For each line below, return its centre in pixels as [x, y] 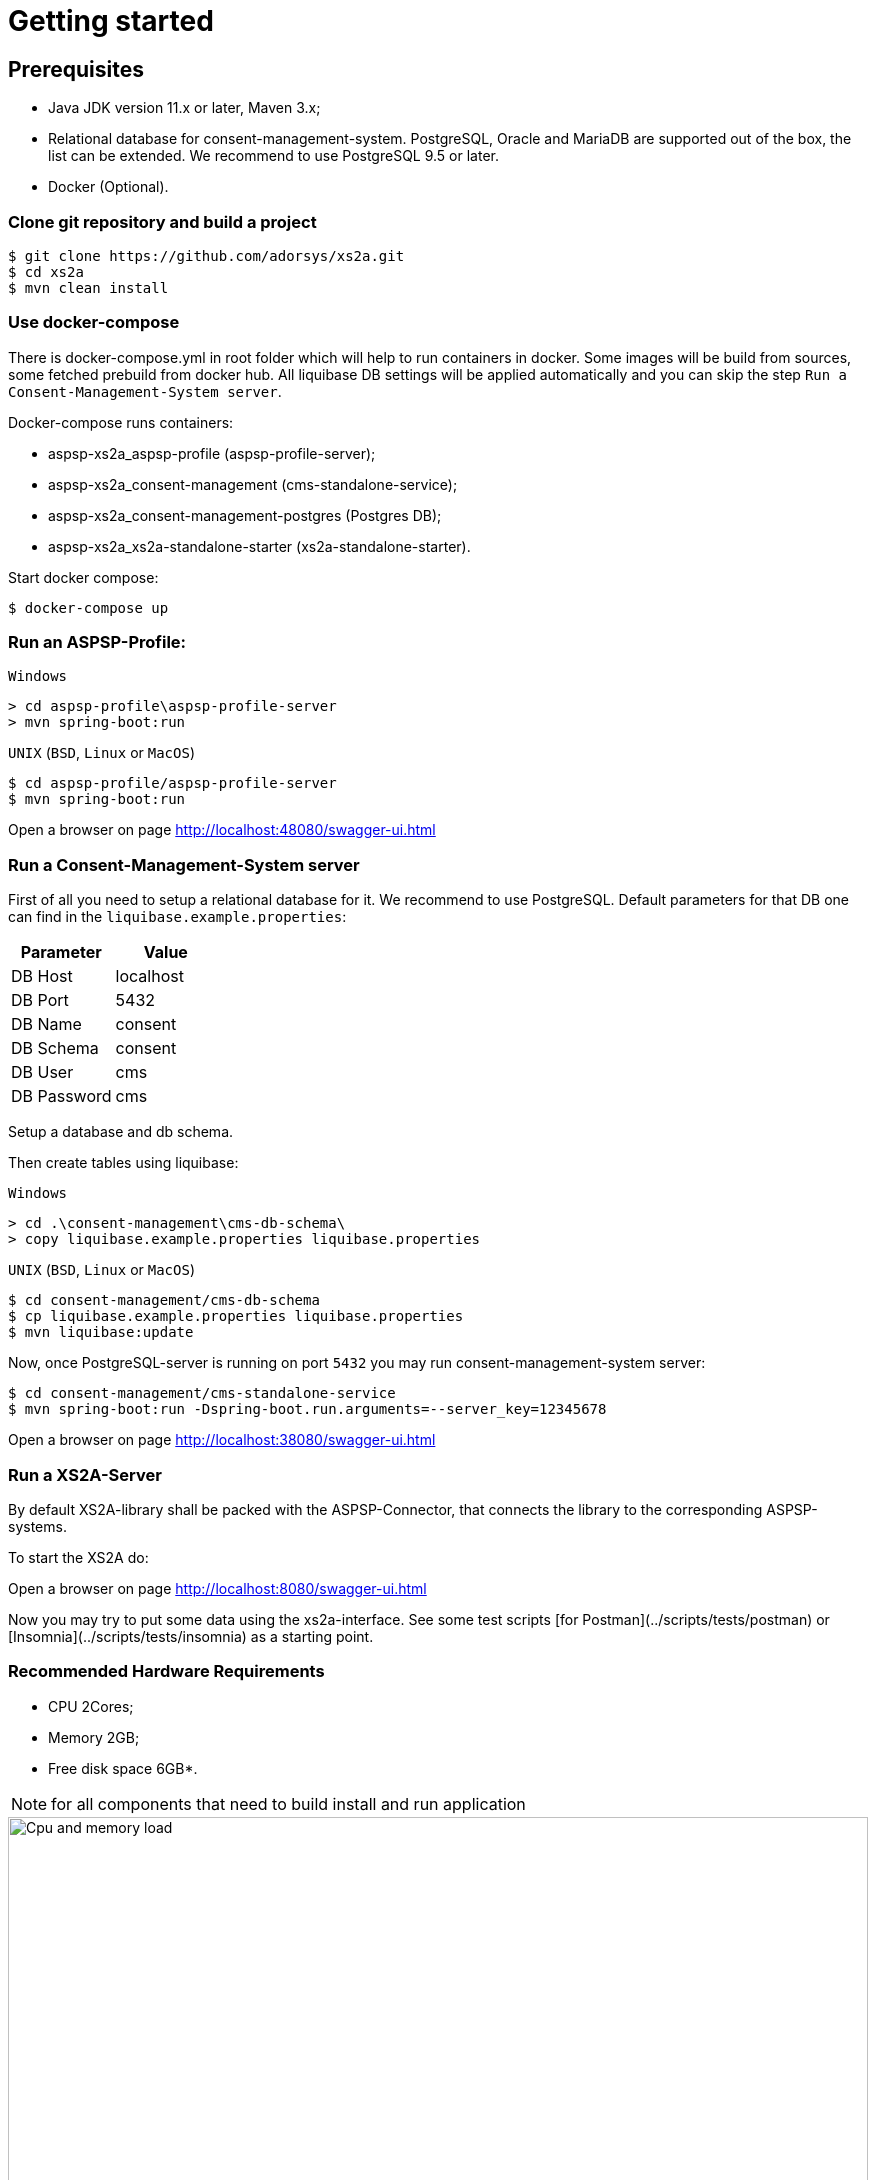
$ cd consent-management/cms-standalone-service [202, 1393]
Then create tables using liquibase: [123, 1163]
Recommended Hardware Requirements [166, 1671]
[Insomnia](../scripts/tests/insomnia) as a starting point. [191, 1636]
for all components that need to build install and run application [288, 1803]
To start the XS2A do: [78, 1557]
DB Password [61, 1096]
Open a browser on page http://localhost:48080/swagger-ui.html [222, 830]
